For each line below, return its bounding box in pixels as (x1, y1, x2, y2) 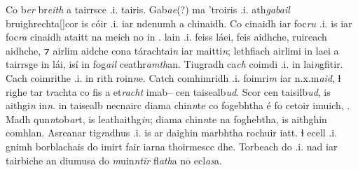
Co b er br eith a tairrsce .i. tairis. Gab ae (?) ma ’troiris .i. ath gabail (6, 2, 290, 16)
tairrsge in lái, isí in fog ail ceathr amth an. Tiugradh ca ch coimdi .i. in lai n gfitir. (6, 57, 343, 71)
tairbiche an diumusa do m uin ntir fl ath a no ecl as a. (6, 153, 222, 167)
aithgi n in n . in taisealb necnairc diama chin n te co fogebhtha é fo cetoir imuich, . (6, 98, 350, 113)
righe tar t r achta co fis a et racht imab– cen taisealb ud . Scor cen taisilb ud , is (6, 84, 331, 99)
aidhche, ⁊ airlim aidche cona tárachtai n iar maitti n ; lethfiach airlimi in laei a (6, 43, 339, 57)
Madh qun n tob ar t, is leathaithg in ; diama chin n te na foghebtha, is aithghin (6, 111, 327, 126)
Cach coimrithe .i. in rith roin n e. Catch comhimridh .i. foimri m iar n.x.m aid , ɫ (6, 70, 341, 85)
